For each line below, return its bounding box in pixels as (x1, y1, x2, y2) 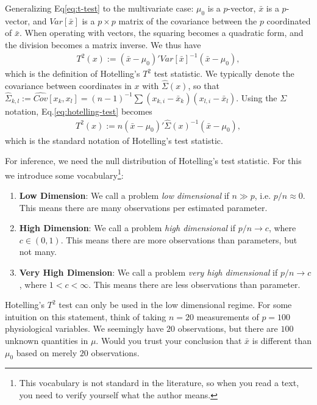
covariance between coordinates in (5, 79, 132, 91)
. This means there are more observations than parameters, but (60, 233, 297, 246)
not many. (19, 245, 57, 258)
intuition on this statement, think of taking (5, 310, 166, 323)
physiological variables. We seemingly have (5, 322, 164, 335)
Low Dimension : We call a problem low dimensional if (19, 189, 229, 202)
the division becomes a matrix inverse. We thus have (5, 38, 201, 51)
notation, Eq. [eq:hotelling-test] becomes (5, 104, 152, 117)
